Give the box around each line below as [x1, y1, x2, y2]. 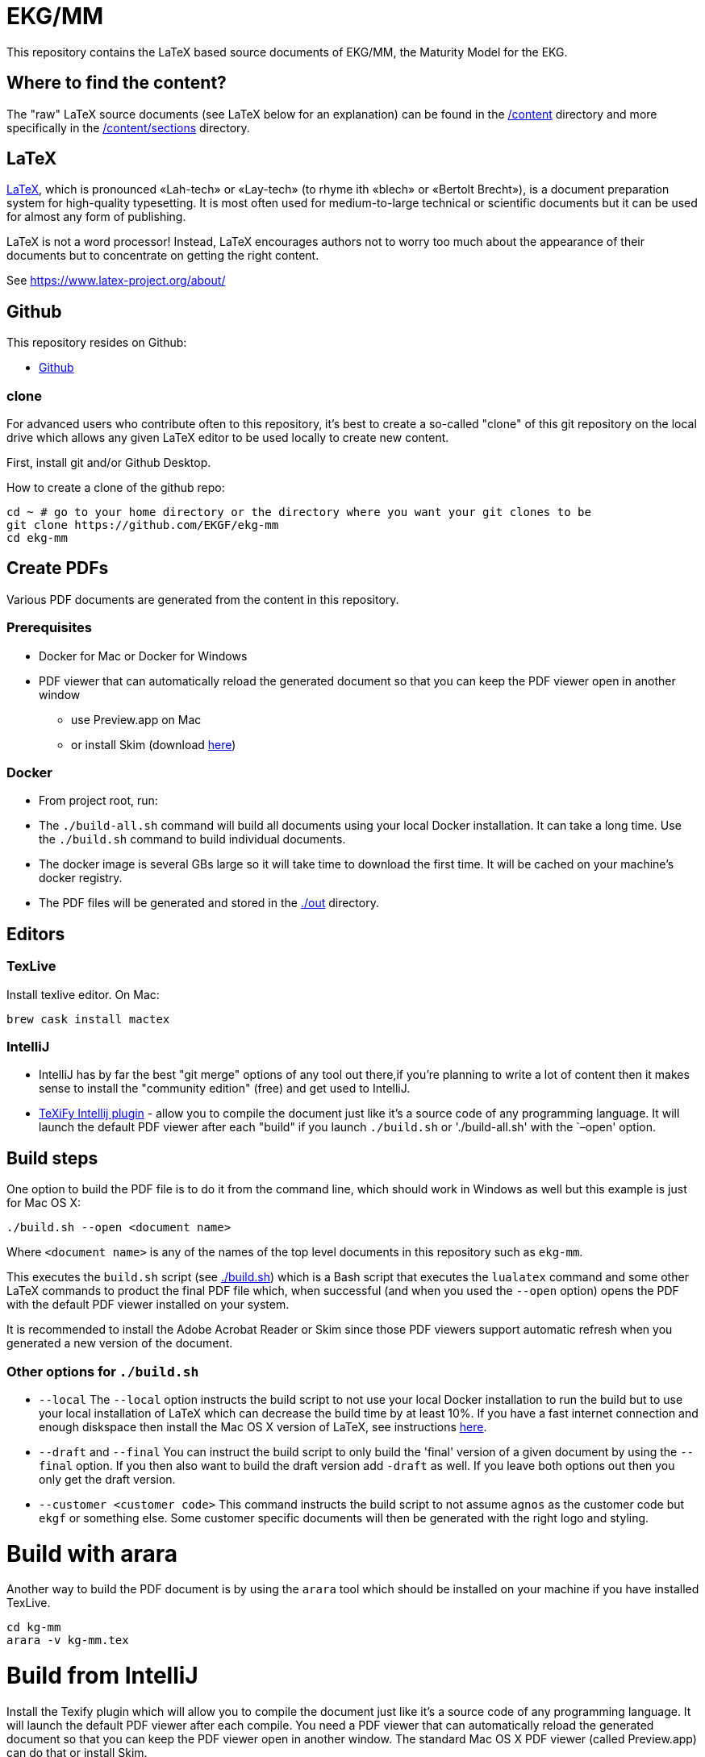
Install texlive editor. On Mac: [6, 987, 160, 1001]
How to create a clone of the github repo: [6, 481, 225, 495]
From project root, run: [39, 793, 158, 808]
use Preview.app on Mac [71, 712, 202, 727]
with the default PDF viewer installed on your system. [6, 1297, 290, 1312]
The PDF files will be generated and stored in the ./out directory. [39, 896, 379, 910]
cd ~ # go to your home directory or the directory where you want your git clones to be [6, 506, 591, 519]
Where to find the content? [6, 73, 227, 94]
